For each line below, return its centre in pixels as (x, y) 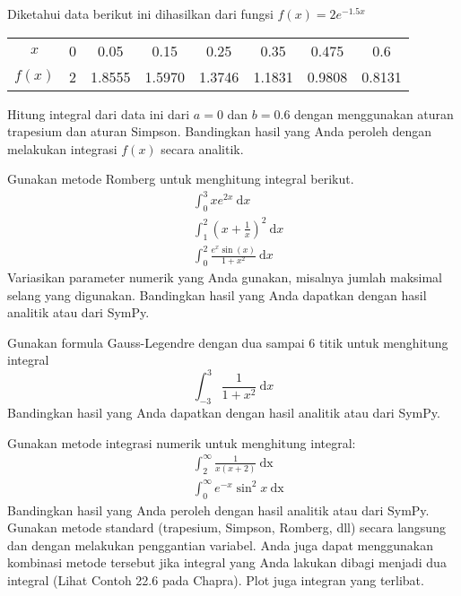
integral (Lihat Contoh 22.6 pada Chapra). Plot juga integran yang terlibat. (216, 579)
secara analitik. (202, 148)
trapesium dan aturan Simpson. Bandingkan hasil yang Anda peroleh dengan (220, 131)
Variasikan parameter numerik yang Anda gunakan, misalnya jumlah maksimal (225, 276)
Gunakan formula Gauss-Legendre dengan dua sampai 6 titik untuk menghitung (228, 342)
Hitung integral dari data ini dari (99, 113)
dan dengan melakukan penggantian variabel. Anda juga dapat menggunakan (220, 544)
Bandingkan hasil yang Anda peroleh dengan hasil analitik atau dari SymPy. (218, 510)
